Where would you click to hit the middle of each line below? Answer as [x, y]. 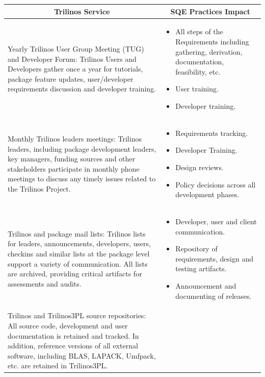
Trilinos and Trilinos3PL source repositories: [77, 315]
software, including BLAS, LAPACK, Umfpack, [82, 355]
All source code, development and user [68, 325]
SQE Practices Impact [210, 11]
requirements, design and [215, 258]
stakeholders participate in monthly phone [74, 168]
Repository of [196, 249]
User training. [197, 89]
